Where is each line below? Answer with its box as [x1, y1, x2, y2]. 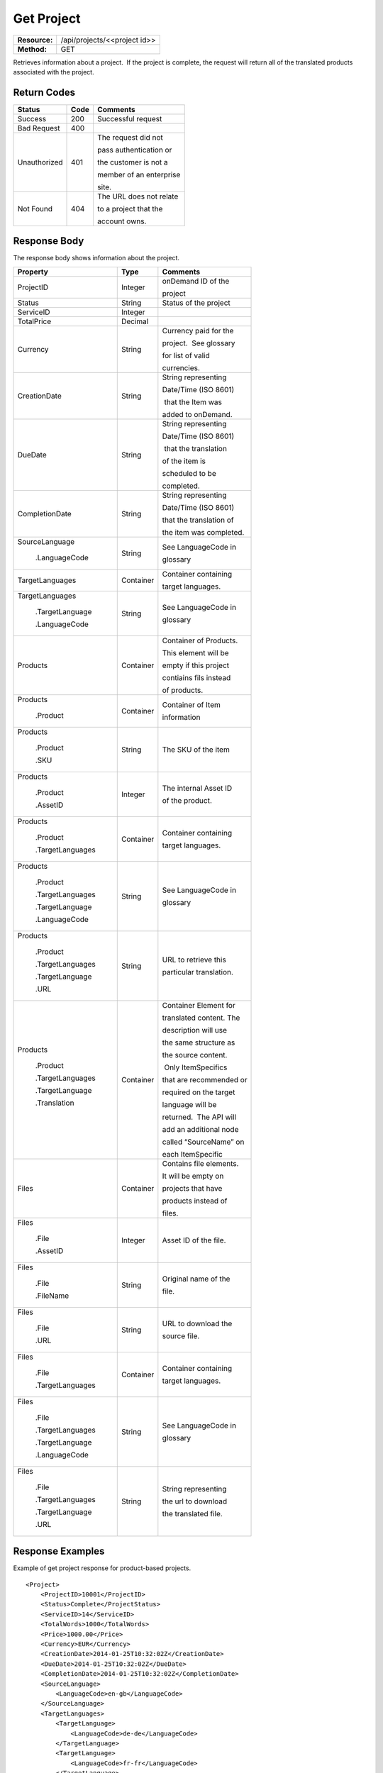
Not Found [17, 204, 53, 213]
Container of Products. [162, 635, 238, 645]
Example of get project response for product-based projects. [13, 1564, 191, 1572]
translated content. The [162, 1013, 240, 1023]
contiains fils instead [162, 672, 231, 682]
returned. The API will [162, 1112, 237, 1122]
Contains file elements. [162, 1158, 239, 1168]
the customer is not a [96, 157, 168, 167]
